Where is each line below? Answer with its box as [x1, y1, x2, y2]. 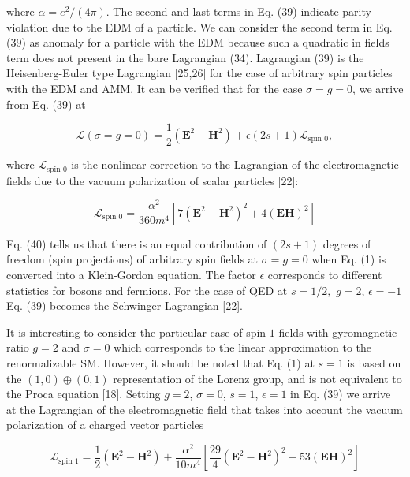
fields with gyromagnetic [278, 323, 397, 340]
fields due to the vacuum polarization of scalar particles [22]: [6, 172, 299, 188]
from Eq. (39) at [6, 95, 86, 112]
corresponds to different [267, 266, 382, 282]
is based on [347, 354, 401, 371]
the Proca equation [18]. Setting [6, 386, 161, 402]
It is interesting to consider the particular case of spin [6, 323, 266, 340]
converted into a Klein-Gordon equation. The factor [6, 266, 256, 282]
